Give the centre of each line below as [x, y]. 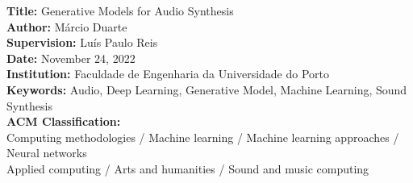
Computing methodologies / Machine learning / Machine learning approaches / [203, 137]
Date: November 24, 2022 [71, 58]
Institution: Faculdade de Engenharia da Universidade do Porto [168, 74]
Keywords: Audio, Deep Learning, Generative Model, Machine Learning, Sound [207, 89]
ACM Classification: [64, 121]
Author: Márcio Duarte [67, 26]
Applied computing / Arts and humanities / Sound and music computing [188, 168]
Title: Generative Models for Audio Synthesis [120, 10]
